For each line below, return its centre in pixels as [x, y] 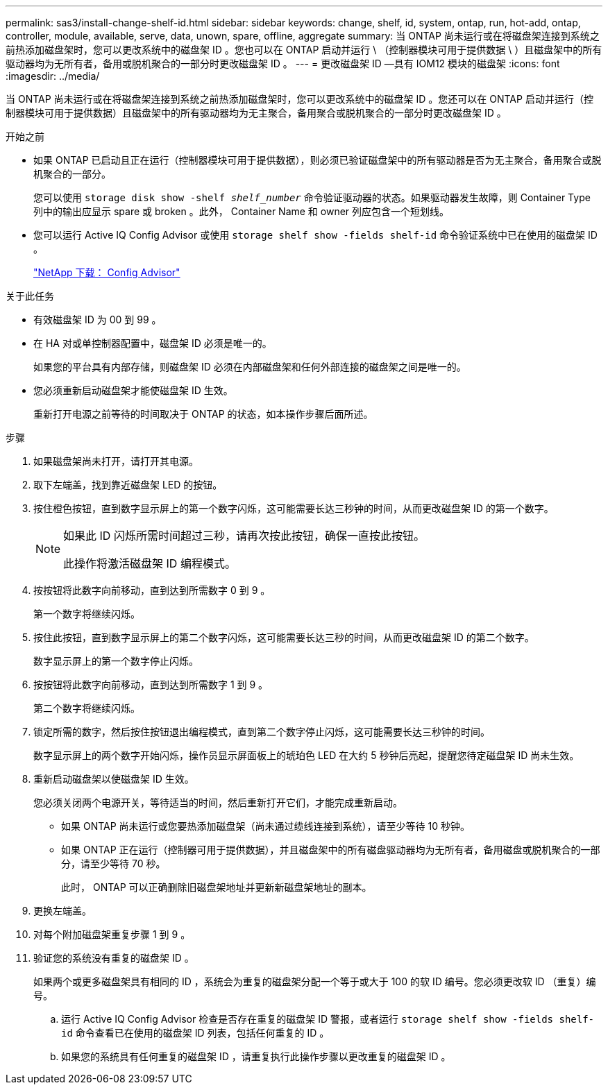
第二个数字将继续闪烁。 [87, 708]
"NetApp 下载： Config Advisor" [107, 272]
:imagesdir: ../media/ [53, 76]
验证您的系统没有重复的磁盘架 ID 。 [114, 958]
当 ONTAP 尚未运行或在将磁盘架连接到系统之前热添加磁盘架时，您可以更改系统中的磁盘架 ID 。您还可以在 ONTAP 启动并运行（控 [299, 99]
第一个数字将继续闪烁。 [87, 614]
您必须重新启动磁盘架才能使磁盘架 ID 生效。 [133, 390]
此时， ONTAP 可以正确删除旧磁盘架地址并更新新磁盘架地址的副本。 [217, 887]
